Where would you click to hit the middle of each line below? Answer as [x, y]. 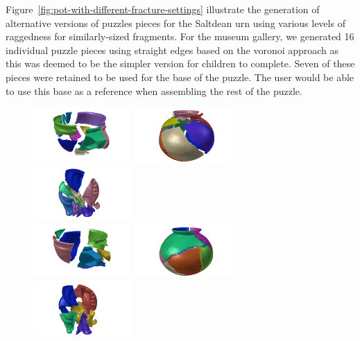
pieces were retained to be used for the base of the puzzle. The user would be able [180, 77]
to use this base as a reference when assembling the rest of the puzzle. [154, 90]
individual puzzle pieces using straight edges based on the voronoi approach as [172, 50]
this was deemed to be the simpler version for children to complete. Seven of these [180, 63]
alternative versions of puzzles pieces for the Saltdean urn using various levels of [175, 23]
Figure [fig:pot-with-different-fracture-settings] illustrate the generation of [163, 9]
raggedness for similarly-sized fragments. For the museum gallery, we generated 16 [180, 36]
